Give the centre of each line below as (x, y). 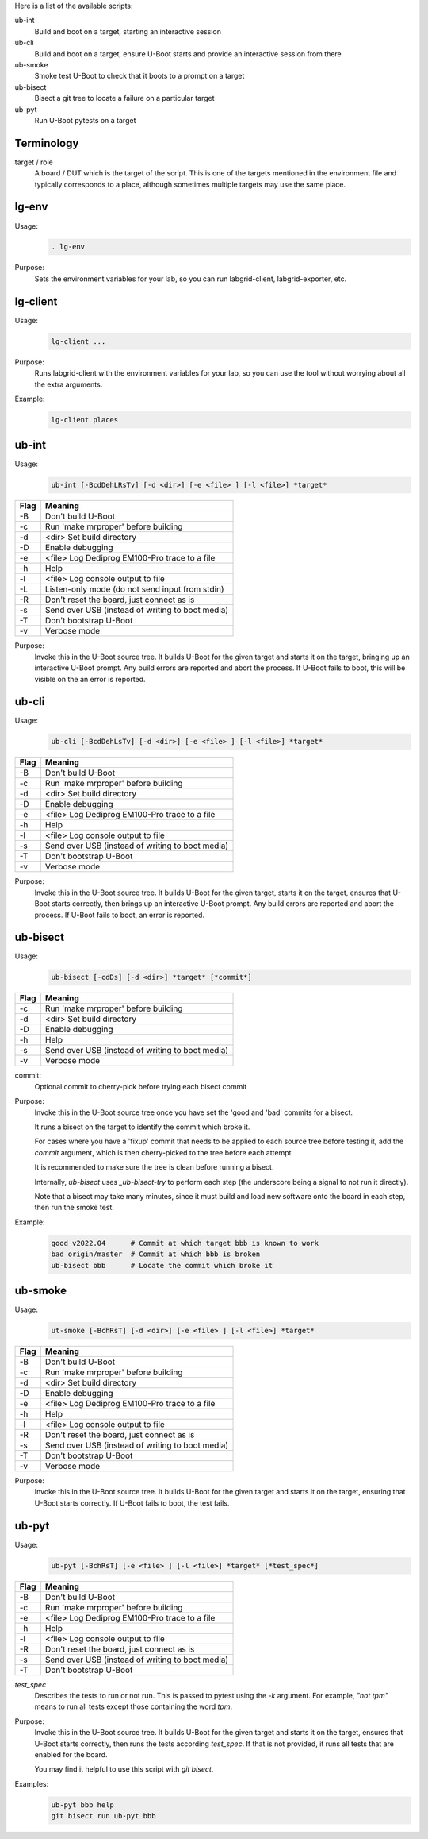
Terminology (47, 143)
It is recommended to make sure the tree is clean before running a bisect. (154, 1167)
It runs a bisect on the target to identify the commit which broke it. (142, 1127)
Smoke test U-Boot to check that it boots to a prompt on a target (139, 76)
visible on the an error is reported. (90, 679)
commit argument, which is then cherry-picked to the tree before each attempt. (164, 1152)
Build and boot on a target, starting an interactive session (128, 31)
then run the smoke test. (75, 1208)
